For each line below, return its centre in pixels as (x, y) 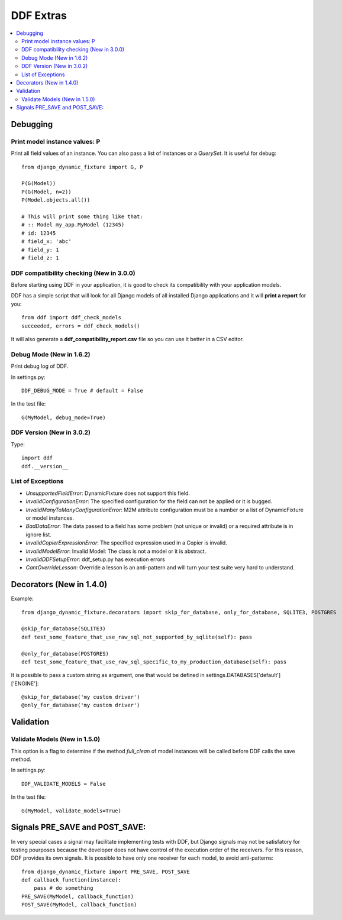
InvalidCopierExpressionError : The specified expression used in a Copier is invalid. (126, 543)
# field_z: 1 (40, 258)
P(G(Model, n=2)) (46, 192)
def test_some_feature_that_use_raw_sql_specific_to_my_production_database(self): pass (154, 662)
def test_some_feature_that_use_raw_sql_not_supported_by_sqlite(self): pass (137, 637)
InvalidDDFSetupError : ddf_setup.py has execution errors (95, 559)
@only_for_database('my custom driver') (81, 705)
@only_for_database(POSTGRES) (65, 654)
